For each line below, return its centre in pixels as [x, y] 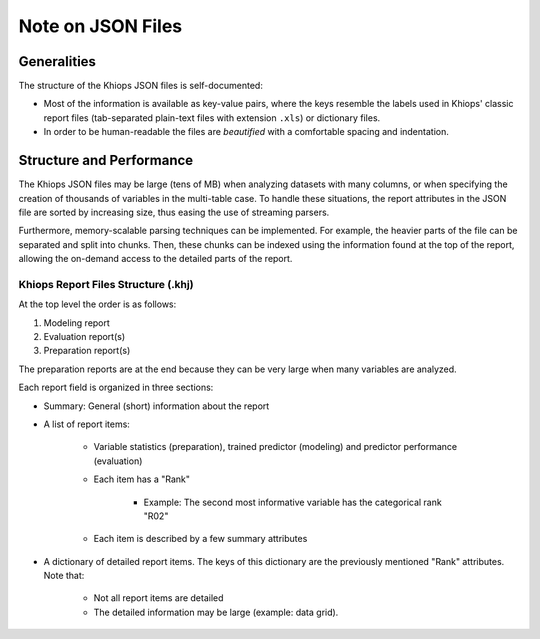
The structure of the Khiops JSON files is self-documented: [141, 86]
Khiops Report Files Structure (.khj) [106, 284]
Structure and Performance [106, 160]
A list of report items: [86, 424]
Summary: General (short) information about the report [156, 406]
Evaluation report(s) [84, 337]
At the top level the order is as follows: [97, 304]
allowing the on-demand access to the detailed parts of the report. [155, 259]
